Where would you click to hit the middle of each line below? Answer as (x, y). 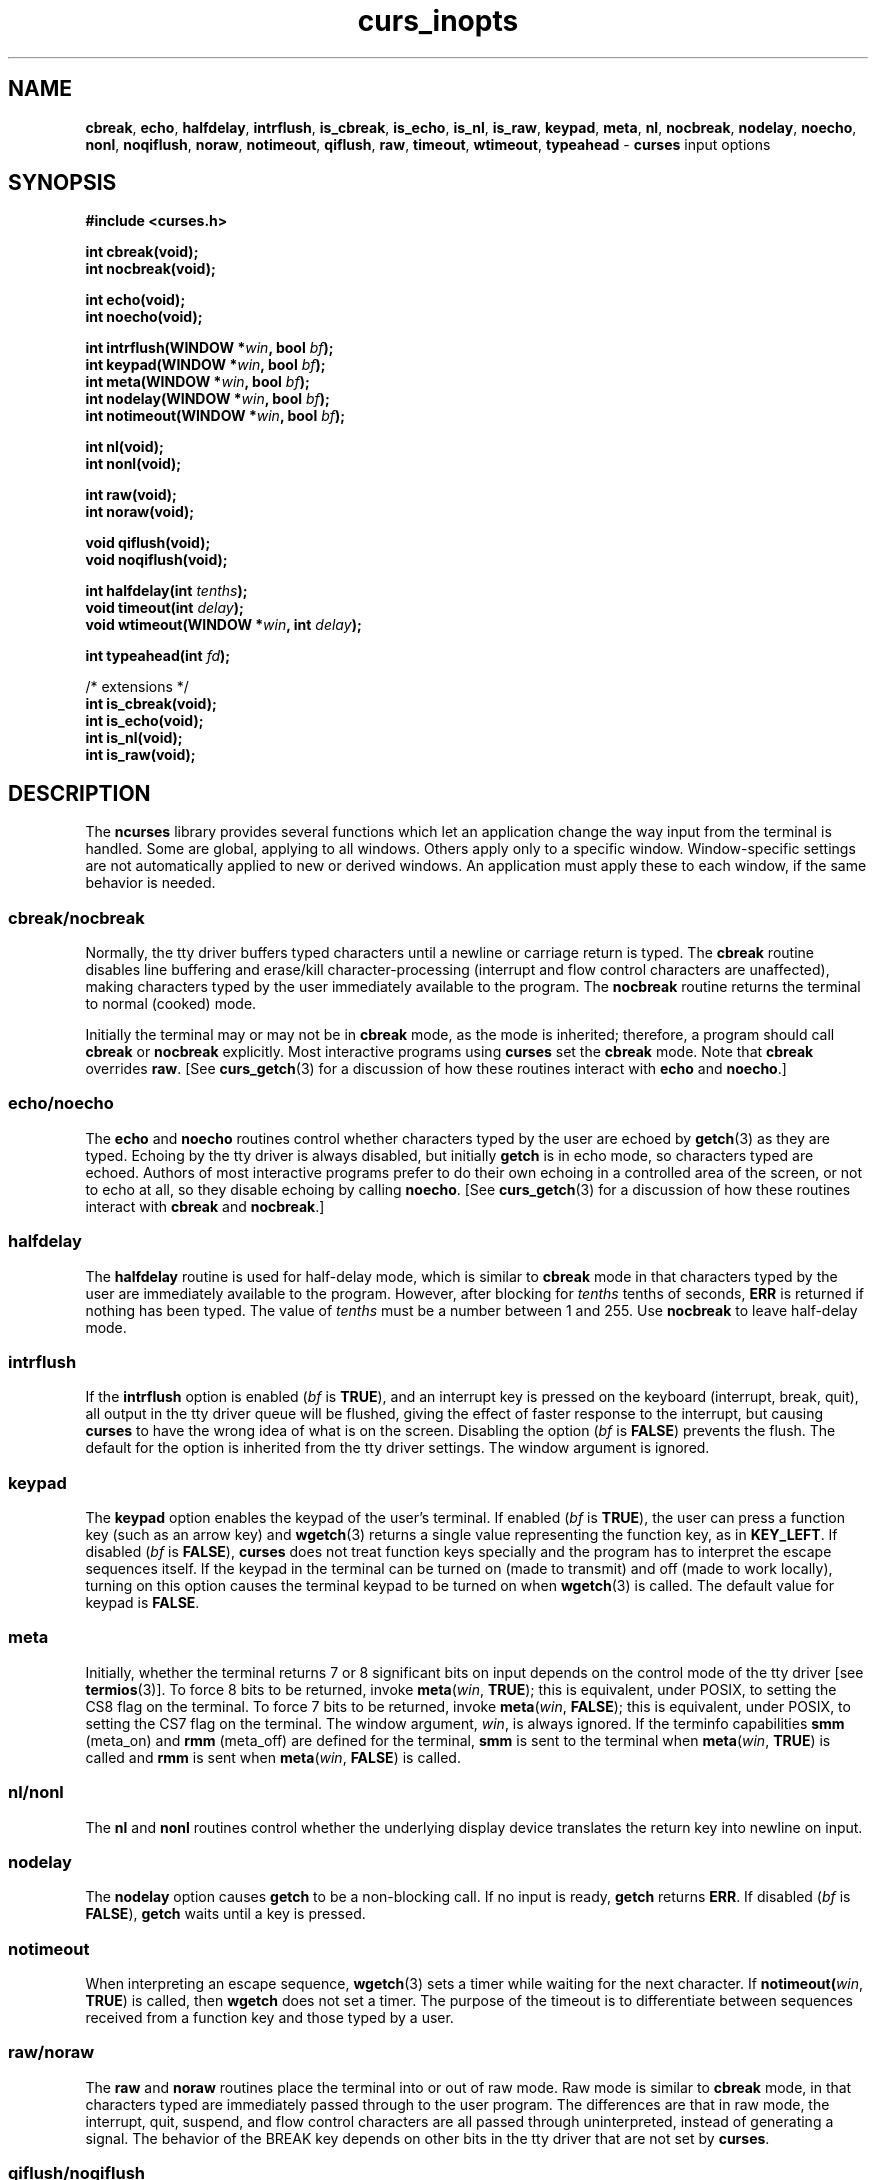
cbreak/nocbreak (76, 917)
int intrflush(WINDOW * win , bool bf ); (209, 348)
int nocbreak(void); (150, 269)
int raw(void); (131, 495)
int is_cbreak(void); (151, 704)
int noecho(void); (144, 317)
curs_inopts (438, 21)
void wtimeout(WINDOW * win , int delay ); (223, 625)
